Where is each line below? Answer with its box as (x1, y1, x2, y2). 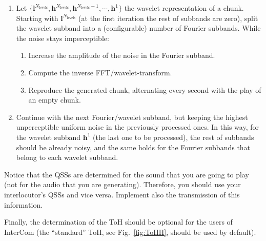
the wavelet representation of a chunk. (124, 3, 244, 13)
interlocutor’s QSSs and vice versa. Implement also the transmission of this (4, 189, 240, 199)
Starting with (16, 12, 58, 23)
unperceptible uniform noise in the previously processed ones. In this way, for (16, 122, 259, 132)
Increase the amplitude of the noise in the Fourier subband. (28, 50, 215, 61)
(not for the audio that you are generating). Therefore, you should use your (4, 179, 241, 190)
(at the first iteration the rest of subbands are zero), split (78, 12, 258, 23)
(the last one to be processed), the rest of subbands (93, 131, 254, 142)
